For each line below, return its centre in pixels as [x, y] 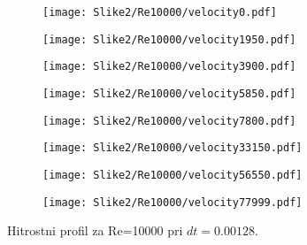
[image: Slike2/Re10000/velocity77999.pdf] [173, 202]
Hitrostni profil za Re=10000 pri [95, 230]
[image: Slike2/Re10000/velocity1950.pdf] [169, 39]
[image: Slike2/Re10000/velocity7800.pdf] [169, 121]
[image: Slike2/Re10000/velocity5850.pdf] [169, 93]
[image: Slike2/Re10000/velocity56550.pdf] [173, 175]
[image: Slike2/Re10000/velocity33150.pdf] [173, 148]
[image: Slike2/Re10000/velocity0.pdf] [160, 12]
